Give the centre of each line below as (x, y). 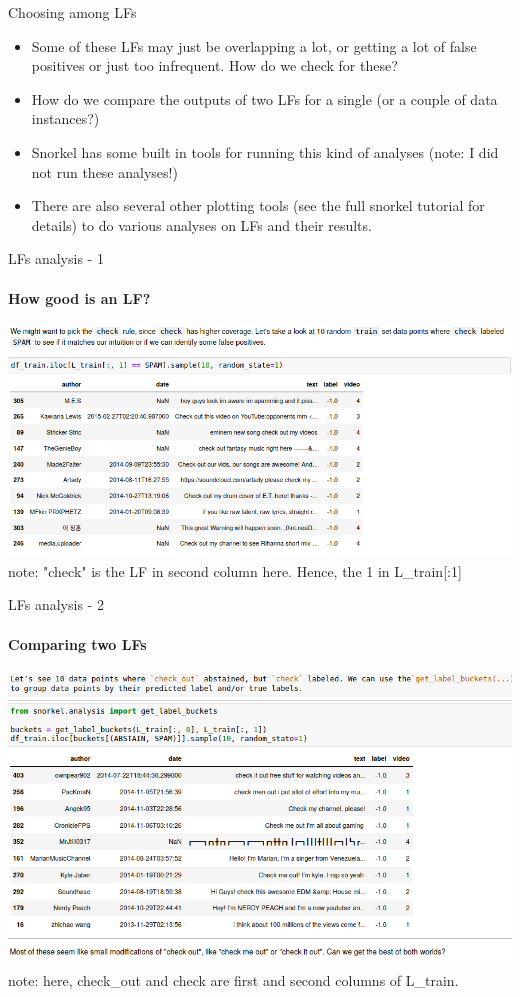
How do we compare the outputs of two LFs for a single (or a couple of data (264, 98)
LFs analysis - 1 (56, 258)
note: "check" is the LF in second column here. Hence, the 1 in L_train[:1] (235, 570)
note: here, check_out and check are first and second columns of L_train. (233, 980)
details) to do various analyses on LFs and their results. (201, 224)
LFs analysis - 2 (56, 604)
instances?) (65, 118)
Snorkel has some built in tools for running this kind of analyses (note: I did (265, 151)
